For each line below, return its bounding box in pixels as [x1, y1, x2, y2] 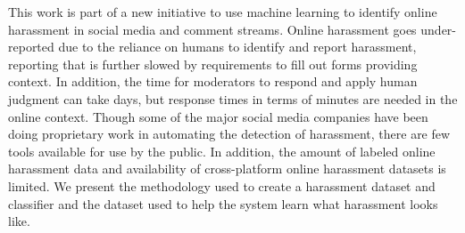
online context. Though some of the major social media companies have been [8, 107, 428, 125]
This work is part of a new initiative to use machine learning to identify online [8, 3, 437, 20]
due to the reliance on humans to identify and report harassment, [58, 37, 417, 56]
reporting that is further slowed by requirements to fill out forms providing [8, 54, 418, 73]
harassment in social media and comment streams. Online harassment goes [8, 20, 417, 38]
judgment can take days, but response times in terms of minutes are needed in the [8, 89, 458, 108]
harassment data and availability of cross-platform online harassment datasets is [8, 159, 446, 178]
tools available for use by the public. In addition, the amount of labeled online [8, 141, 436, 160]
